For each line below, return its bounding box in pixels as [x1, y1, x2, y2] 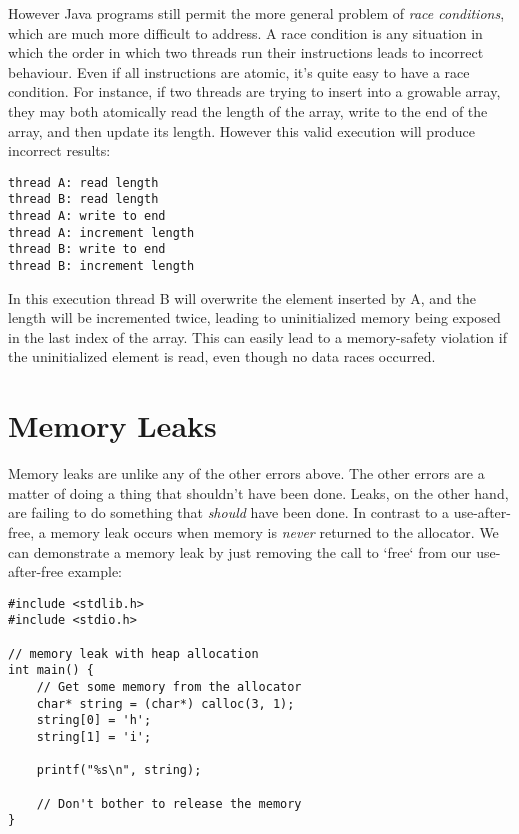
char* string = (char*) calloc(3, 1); [36, 696, 295, 711]
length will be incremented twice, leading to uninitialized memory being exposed [8, 307, 501, 328]
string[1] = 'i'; [36, 730, 152, 744]
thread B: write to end [8, 242, 166, 257]
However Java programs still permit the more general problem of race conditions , [8, 3, 505, 23]
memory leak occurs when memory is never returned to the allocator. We [50, 521, 499, 542]
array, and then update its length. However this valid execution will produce [8, 120, 476, 141]
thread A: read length [8, 175, 159, 190]
